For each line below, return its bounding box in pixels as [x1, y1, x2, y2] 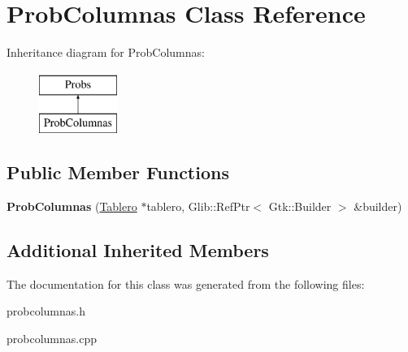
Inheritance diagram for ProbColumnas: [7, 44, 205, 61]
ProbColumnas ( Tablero [7, 198, 137, 215]
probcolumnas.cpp [7, 330, 97, 347]
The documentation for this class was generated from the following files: [7, 275, 365, 292]
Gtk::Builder [268, 198, 332, 215]
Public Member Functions [7, 160, 229, 185]
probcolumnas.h [7, 303, 85, 320]
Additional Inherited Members [7, 238, 269, 263]
